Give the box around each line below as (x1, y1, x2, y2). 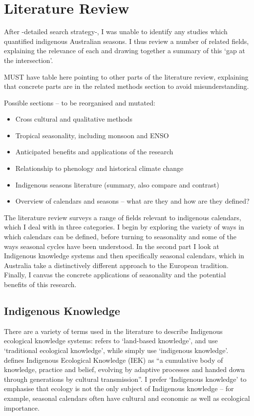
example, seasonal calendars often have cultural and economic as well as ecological (4, 393, 250, 403)
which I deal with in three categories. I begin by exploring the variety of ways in (4, 222, 244, 232)
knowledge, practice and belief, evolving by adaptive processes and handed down (4, 364, 245, 374)
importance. (4, 402, 40, 413)
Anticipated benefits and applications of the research (15, 146, 173, 157)
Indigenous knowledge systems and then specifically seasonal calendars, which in (4, 250, 244, 261)
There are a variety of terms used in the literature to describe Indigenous (4, 326, 223, 336)
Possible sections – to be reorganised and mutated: (4, 97, 155, 107)
